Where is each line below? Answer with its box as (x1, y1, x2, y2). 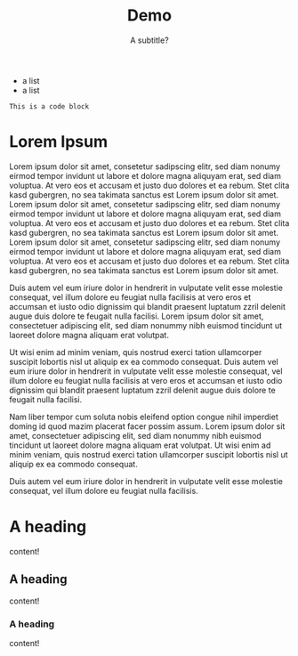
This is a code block (9, 101, 90, 111)
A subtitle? (130, 35, 169, 45)
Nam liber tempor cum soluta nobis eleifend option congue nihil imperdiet (9, 411, 278, 422)
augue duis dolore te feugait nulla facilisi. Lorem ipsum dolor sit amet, (9, 311, 264, 321)
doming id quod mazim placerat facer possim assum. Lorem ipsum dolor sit (9, 420, 286, 432)
